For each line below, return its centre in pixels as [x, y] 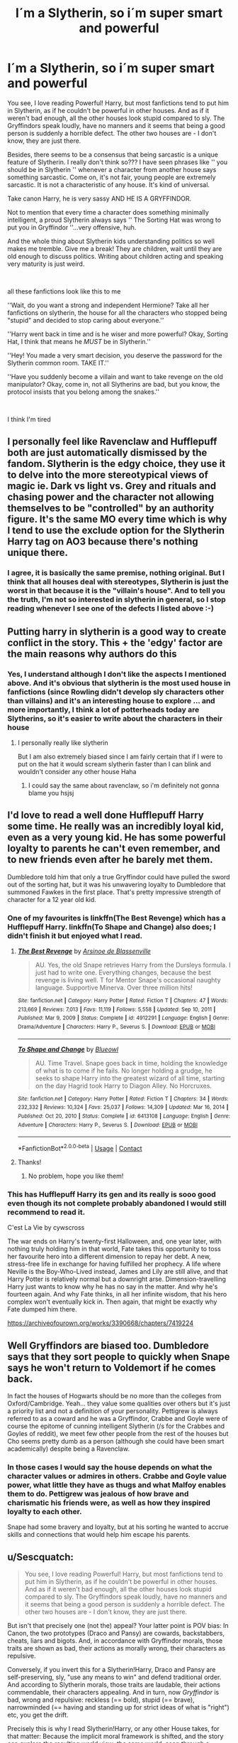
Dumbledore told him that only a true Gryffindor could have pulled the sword [119, 876]
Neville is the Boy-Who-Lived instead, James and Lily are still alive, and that [118, 1272]
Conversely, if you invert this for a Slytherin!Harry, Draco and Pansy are [112, 1670]
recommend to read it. [46, 1212]
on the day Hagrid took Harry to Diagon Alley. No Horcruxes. [124, 1085]
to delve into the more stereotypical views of [108, 475]
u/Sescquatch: [41, 1557]
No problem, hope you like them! [76, 1176]
